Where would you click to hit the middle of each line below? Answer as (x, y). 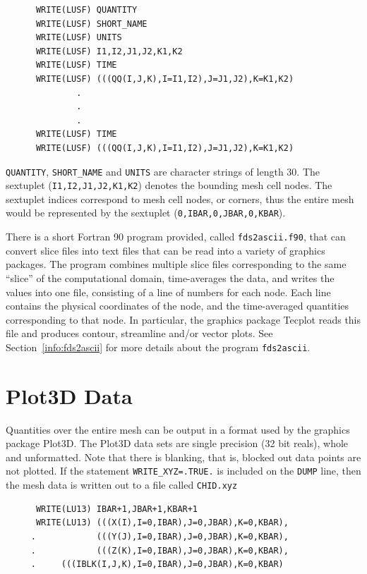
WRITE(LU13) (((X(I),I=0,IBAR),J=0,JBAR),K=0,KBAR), (162, 523)
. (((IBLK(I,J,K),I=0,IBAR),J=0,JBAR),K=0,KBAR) (157, 564)
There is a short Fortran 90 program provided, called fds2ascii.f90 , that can (176, 237)
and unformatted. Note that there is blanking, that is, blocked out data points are (183, 457)
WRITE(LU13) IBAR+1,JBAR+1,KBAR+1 (117, 509)
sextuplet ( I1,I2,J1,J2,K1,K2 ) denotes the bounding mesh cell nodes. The (169, 185)
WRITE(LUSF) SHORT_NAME (91, 24)
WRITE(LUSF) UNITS (79, 38)
